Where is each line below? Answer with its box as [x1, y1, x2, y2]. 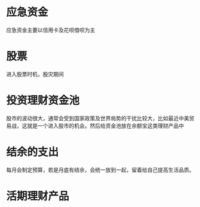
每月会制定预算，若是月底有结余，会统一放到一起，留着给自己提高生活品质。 [6, 166, 195, 173]
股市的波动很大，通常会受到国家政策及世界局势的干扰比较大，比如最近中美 [6, 114, 189, 121]
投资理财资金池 [6, 94, 80, 108]
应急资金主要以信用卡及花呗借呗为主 [6, 26, 96, 34]
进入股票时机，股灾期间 [6, 70, 64, 78]
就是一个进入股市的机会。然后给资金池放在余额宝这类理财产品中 [26, 122, 184, 129]
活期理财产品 [6, 189, 70, 203]
